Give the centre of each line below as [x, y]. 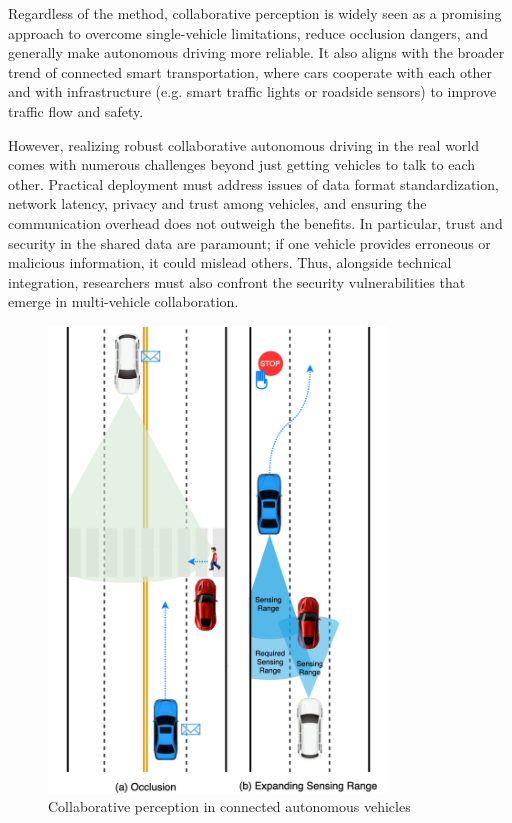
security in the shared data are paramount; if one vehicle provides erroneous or [249, 242]
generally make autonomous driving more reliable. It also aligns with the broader [256, 52]
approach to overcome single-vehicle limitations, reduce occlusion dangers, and [248, 32]
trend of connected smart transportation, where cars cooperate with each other [250, 71]
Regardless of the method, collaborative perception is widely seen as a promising [255, 13]
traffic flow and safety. [76, 110]
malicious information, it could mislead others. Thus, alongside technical [230, 262]
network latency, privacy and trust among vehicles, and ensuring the [217, 203]
